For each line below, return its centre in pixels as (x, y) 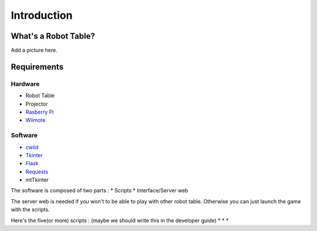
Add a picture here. (34, 50)
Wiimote (36, 120)
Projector (37, 104)
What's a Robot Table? (53, 36)
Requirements (37, 67)
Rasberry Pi (40, 112)
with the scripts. (30, 210)
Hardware (25, 84)
